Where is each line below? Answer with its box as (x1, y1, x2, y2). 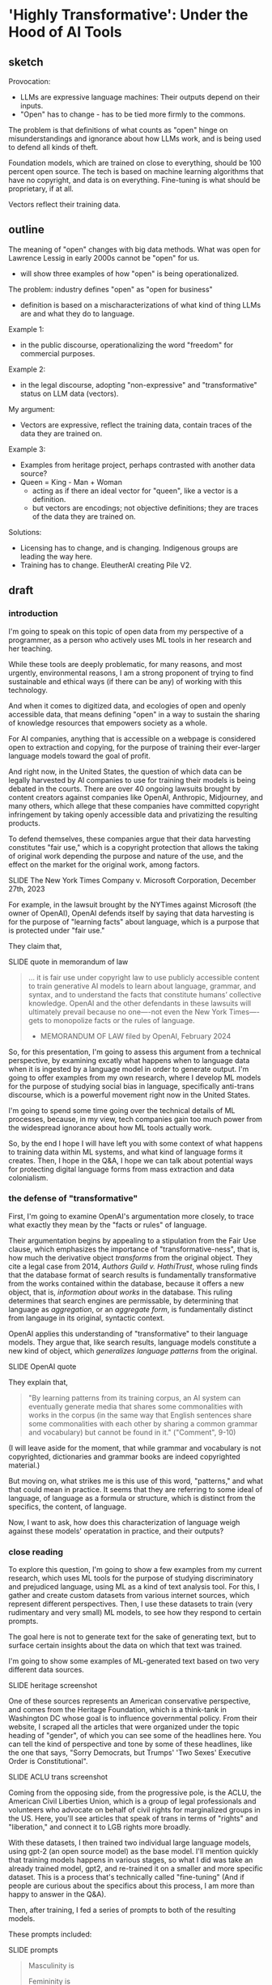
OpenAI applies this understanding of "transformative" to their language (8, 1328, 249, 1338)
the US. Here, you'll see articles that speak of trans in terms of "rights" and (8, 1813, 258, 1823)
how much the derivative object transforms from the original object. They (8, 1252, 253, 1262)
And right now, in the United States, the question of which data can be (8, 767, 243, 776)
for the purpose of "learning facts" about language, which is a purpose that (8, 916, 260, 926)
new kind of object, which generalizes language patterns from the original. (8, 1345, 257, 1355)
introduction (8, 608, 58, 619)
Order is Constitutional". (8, 1757, 88, 1766)
